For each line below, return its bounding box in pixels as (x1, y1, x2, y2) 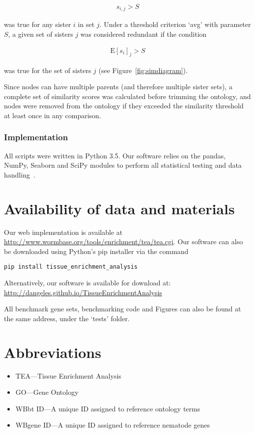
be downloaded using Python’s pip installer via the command (4, 246, 189, 256)
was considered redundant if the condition (80, 29, 207, 39)
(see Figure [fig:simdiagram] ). (98, 65, 188, 75)
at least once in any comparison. (4, 110, 101, 120)
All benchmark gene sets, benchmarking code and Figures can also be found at (4, 304, 241, 314)
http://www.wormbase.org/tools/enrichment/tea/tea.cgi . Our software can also (4, 236, 243, 247)
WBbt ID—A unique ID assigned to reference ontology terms (15, 403, 200, 413)
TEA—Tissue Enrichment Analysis (15, 370, 121, 381)
